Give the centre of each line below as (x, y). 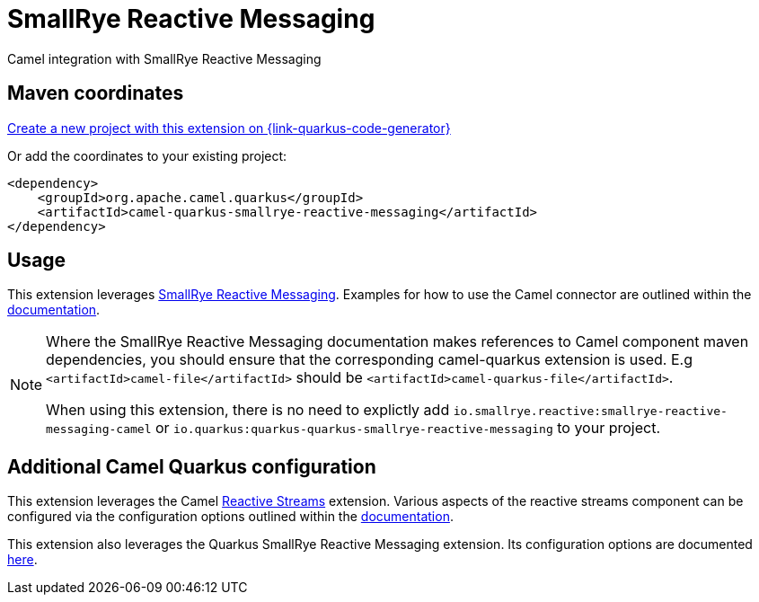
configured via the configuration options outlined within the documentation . (230, 517)
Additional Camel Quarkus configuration (192, 466)
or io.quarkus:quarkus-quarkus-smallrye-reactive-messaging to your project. (407, 428)
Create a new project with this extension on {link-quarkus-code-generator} (229, 128)
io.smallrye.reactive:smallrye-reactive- (590, 412)
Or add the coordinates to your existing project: (147, 155)
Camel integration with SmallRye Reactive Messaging (164, 58)
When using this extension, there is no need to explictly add (248, 410)
